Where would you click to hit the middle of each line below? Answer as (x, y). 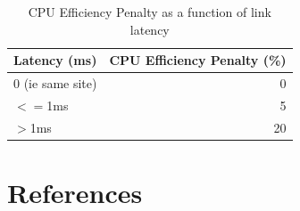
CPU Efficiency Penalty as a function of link (150, 12)
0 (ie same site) (55, 83)
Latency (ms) (55, 60)
